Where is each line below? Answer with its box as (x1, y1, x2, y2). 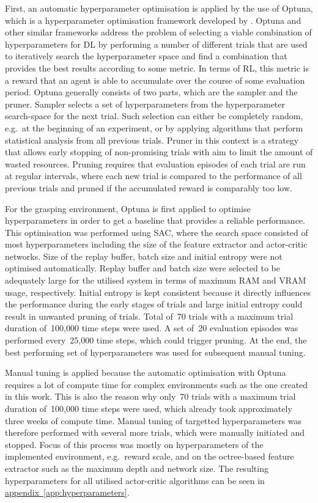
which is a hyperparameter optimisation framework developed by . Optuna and (5, 13, 301, 26)
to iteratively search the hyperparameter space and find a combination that (5, 50, 287, 62)
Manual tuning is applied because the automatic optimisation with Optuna (5, 366, 286, 379)
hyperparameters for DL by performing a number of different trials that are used (5, 37, 308, 50)
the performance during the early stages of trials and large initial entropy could (5, 298, 303, 310)
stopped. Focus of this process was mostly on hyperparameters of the (5, 438, 264, 450)
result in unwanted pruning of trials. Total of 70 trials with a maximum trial (5, 309, 294, 322)
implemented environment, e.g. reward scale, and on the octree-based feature (5, 450, 294, 463)
